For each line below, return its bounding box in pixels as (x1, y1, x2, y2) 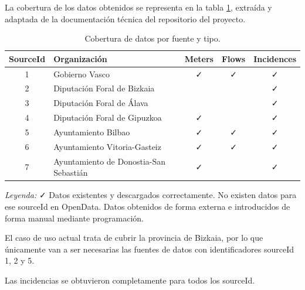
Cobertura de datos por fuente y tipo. (84, 32, 221, 45)
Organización (53, 52, 107, 64)
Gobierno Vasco (53, 67, 110, 80)
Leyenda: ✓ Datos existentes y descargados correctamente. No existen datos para (5, 189, 297, 201)
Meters (184, 52, 213, 64)
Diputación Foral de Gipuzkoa (53, 111, 162, 124)
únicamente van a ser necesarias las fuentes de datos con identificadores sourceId (5, 243, 294, 255)
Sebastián (53, 166, 88, 179)
